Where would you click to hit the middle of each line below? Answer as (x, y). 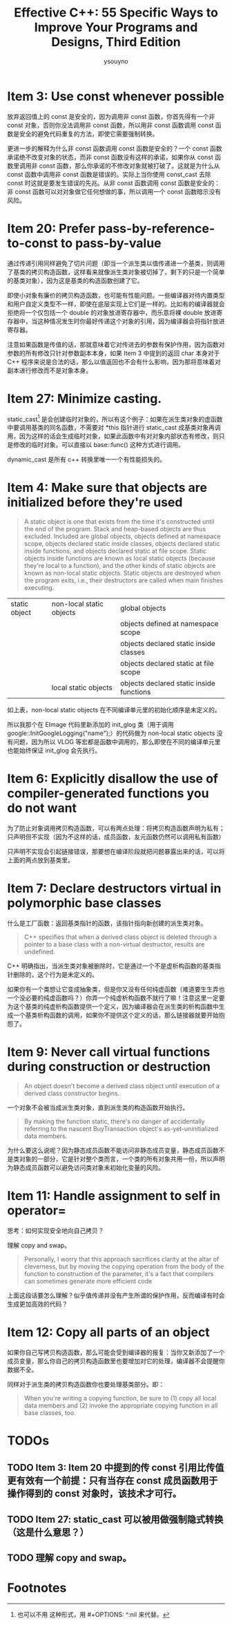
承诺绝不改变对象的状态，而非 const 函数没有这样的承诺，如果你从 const (110, 157)
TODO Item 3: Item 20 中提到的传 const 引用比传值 (116, 1468)
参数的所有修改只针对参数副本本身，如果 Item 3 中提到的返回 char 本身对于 (114, 353)
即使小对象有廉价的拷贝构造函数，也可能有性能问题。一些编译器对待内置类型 (116, 295)
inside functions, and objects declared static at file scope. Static (115, 551)
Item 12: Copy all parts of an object (108, 1332)
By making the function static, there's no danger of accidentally (114, 1121)
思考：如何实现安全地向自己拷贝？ (56, 1230)
